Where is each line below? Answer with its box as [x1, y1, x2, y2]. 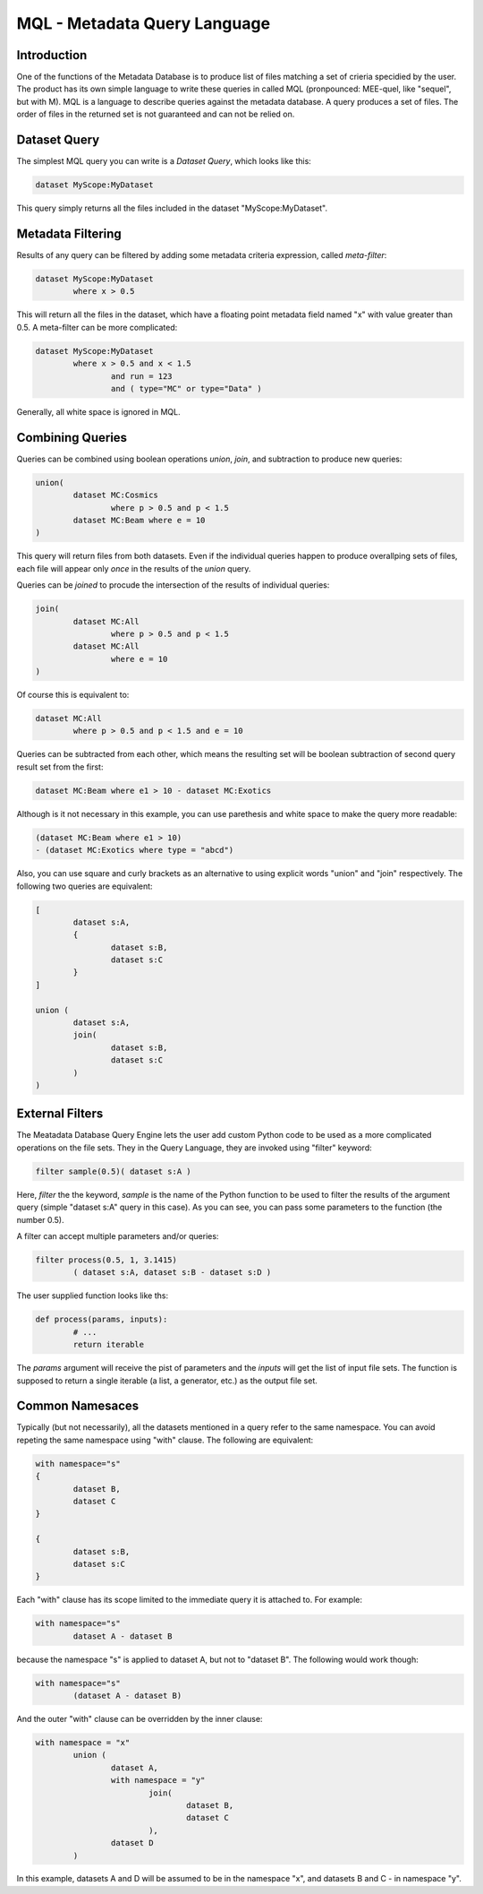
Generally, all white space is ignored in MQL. [16, 406, 181, 417]
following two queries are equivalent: [16, 881, 153, 891]
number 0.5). [16, 1214, 64, 1225]
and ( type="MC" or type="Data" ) [110, 383, 263, 393]
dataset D [110, 1838, 154, 1848]
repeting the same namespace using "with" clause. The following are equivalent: [16, 1434, 314, 1445]
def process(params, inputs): [35, 1314, 168, 1325]
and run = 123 [110, 371, 174, 381]
